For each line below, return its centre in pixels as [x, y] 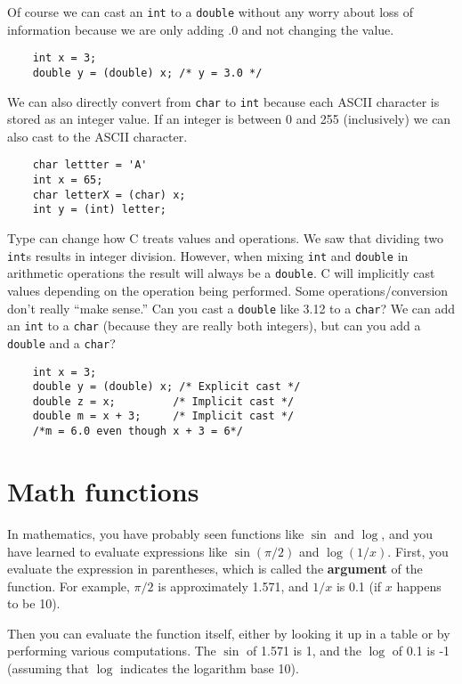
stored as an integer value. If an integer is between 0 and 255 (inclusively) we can [229, 119]
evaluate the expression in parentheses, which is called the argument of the [215, 569]
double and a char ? [61, 342]
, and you [407, 533]
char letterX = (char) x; [109, 195]
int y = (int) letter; [99, 210]
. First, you [418, 551]
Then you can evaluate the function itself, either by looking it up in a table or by [229, 633]
